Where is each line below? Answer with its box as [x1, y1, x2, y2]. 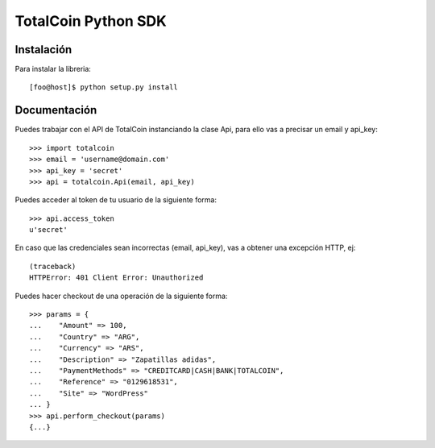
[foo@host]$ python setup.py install [29, 83, 179, 92]
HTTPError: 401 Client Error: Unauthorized [29, 273, 204, 282]
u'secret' [29, 226, 68, 234]
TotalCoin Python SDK [14, 12, 167, 30]
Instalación [14, 43, 72, 56]
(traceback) [29, 262, 77, 271]
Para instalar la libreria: [14, 64, 92, 74]
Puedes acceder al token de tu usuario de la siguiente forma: [14, 195, 217, 205]
